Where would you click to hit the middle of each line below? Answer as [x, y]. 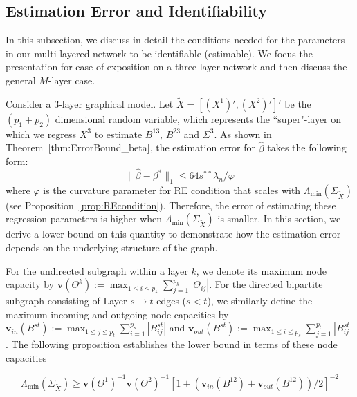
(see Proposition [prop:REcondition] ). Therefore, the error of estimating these [171, 205]
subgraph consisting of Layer [66, 300]
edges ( [172, 300]
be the [298, 103]
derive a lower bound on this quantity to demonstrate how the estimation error [173, 234]
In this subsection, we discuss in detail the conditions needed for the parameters [175, 40]
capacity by [30, 284]
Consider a [28, 103]
